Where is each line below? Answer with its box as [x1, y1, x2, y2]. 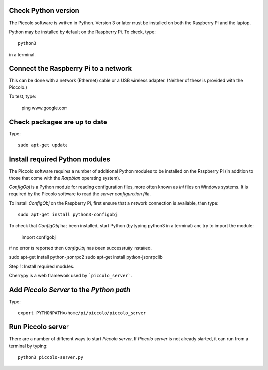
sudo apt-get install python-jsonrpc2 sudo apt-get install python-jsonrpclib [9, 254, 163, 260]
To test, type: [9, 93, 37, 99]
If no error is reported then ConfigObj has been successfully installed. [9, 246, 152, 251]
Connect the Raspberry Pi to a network [9, 64, 132, 73]
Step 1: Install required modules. [9, 263, 75, 269]
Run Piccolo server [9, 323, 69, 331]
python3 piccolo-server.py [18, 355, 84, 360]
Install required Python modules [9, 155, 111, 163]
